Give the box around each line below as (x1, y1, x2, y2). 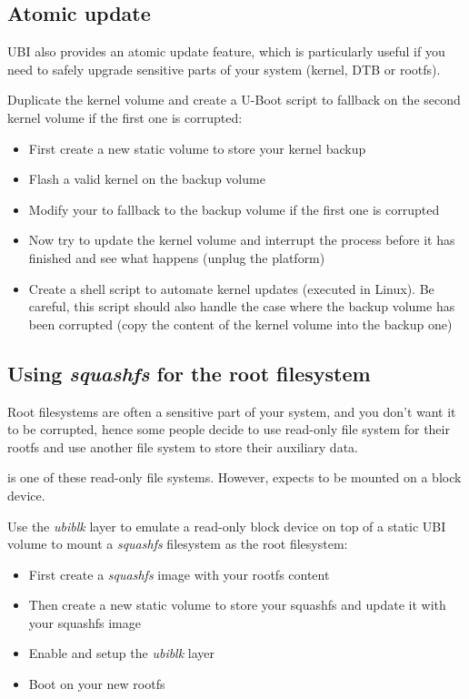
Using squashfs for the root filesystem (7, 359, 371, 387)
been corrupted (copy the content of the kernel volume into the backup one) (28, 314, 453, 333)
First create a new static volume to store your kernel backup (28, 138, 366, 157)
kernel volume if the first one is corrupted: (7, 107, 243, 127)
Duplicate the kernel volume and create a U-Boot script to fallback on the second (7, 90, 461, 109)
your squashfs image (28, 613, 141, 632)
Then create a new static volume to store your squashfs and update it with (28, 595, 446, 614)
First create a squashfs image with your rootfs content (28, 564, 330, 583)
